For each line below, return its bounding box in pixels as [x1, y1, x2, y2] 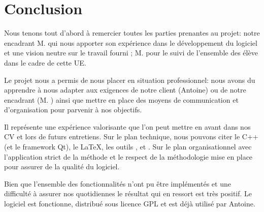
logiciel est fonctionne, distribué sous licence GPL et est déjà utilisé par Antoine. [4, 198, 255, 209]
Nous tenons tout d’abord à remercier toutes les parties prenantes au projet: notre [4, 27, 260, 38]
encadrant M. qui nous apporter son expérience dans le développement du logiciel [4, 37, 257, 48]
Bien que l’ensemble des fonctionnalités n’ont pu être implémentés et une [4, 178, 231, 189]
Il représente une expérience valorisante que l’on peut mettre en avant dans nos [4, 121, 251, 132]
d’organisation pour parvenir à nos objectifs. [4, 104, 142, 115]
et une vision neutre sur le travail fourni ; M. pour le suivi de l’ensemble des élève [4, 47, 258, 58]
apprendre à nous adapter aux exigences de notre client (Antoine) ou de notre [4, 84, 246, 95]
